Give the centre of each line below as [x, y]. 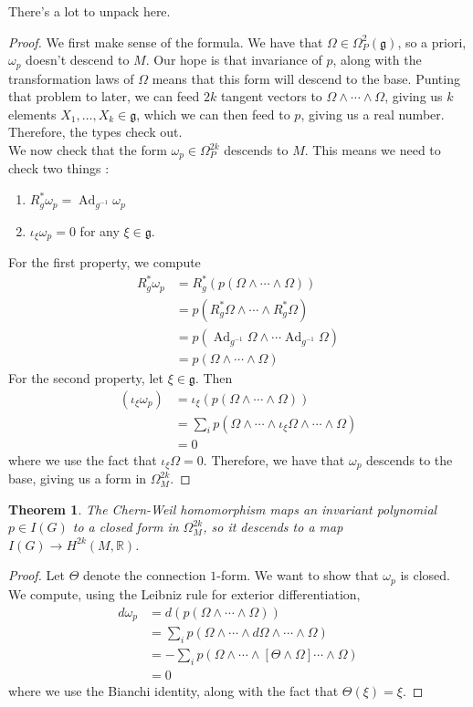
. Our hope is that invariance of [234, 60]
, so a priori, [432, 42]
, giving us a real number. [373, 114]
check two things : [59, 168]
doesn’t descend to [78, 60]
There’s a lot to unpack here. [89, 11]
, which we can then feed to [213, 114]
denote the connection [144, 575]
